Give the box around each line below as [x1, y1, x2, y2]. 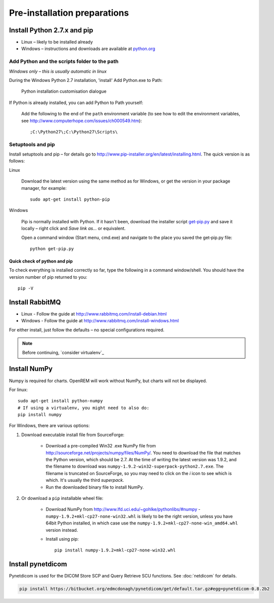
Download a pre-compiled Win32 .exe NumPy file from [46, 443, 156, 449]
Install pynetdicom [9, 560, 67, 569]
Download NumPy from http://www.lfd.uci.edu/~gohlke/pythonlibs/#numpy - [46, 506, 201, 512]
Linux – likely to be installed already [21, 39, 93, 45]
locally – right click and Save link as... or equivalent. [21, 226, 126, 232]
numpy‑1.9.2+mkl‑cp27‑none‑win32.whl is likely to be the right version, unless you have [46, 513, 233, 519]
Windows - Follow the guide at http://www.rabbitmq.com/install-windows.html [21, 318, 179, 324]
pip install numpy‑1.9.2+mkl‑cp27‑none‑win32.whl [54, 548, 176, 553]
